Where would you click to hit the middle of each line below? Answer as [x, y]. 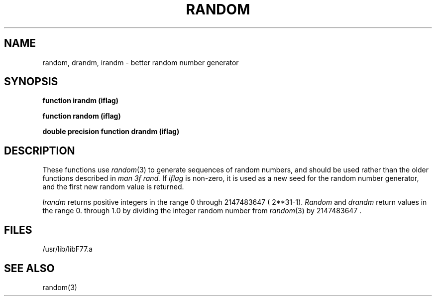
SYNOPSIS [31, 82]
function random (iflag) [82, 116]
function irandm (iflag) [80, 101]
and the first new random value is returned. [113, 187]
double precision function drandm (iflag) [111, 132]
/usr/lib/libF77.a [68, 249]
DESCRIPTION [40, 150]
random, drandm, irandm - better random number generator [141, 62]
